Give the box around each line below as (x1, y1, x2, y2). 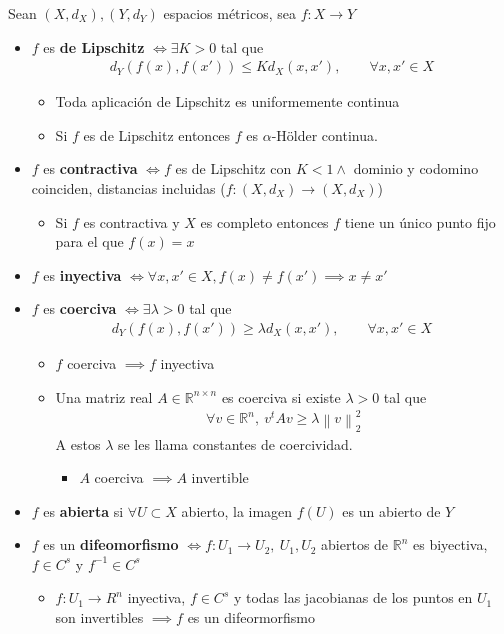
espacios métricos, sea (163, 3, 296, 23)
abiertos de (321, 534, 389, 555)
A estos (55, 433, 101, 454)
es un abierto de (342, 500, 441, 521)
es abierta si (43, 500, 124, 521)
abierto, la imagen (181, 500, 293, 521)
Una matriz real (55, 386, 153, 407)
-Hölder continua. (271, 124, 378, 145)
